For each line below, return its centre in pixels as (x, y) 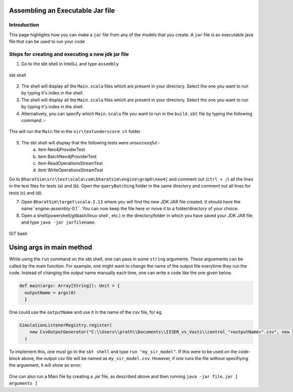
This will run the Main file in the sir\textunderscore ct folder (75, 132)
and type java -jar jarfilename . (59, 222)
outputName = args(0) (51, 293)
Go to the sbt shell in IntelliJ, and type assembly (70, 64)
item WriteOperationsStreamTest (71, 170)
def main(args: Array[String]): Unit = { (70, 286)
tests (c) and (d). (26, 193)
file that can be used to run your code (47, 42)
